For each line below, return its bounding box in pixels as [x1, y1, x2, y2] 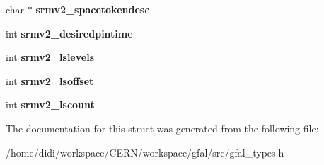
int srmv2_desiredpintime [6, 25, 133, 40]
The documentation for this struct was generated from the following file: [6, 120, 319, 135]
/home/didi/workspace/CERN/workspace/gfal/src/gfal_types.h [6, 144, 284, 159]
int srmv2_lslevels [6, 50, 94, 64]
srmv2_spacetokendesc [35, 2, 150, 16]
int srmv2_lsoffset [6, 73, 94, 88]
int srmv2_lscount [6, 97, 95, 112]
